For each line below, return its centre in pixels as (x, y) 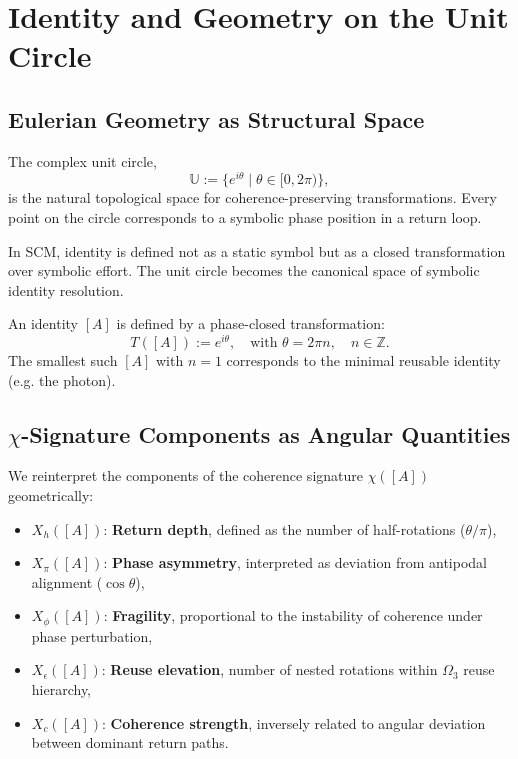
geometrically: (51, 495)
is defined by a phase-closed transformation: (250, 323)
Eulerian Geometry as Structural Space (216, 118)
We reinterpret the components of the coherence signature (185, 475)
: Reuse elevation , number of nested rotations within (269, 669)
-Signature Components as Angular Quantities (266, 433)
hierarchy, (61, 689)
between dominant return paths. (130, 742)
